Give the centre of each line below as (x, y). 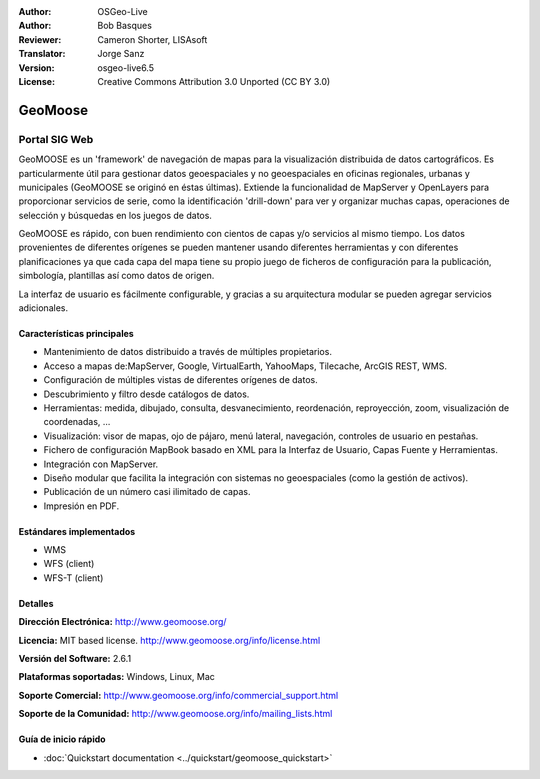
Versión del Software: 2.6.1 (75, 659)
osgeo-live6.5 (126, 67)
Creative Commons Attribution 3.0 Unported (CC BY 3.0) (214, 81)
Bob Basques (124, 26)
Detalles (36, 603)
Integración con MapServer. (101, 464)
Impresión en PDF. (81, 506)
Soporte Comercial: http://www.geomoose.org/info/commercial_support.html (178, 695)
